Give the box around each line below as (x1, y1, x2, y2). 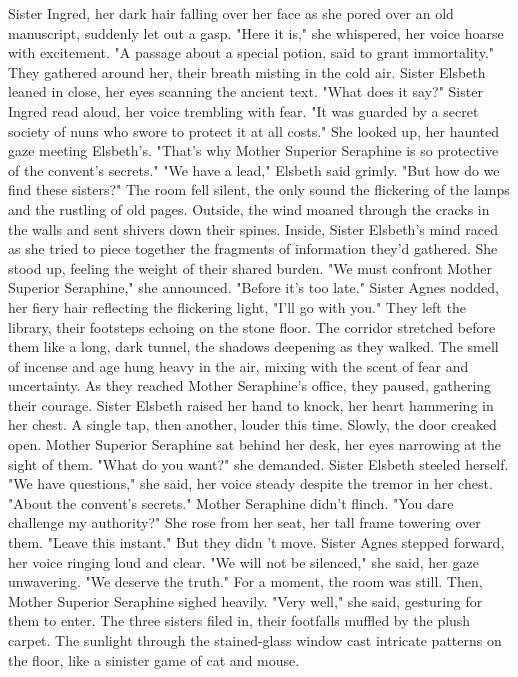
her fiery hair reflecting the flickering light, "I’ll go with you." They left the (8, 296, 466, 317)
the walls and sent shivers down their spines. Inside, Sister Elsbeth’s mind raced (8, 218, 498, 239)
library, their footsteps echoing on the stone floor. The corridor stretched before (8, 316, 496, 337)
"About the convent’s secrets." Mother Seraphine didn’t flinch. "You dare (8, 492, 454, 513)
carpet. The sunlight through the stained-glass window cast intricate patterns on (8, 630, 502, 650)
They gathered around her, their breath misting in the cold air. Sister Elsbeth (8, 61, 486, 82)
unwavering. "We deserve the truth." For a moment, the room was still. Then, (8, 571, 483, 592)
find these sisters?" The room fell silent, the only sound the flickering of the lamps (8, 179, 510, 200)
